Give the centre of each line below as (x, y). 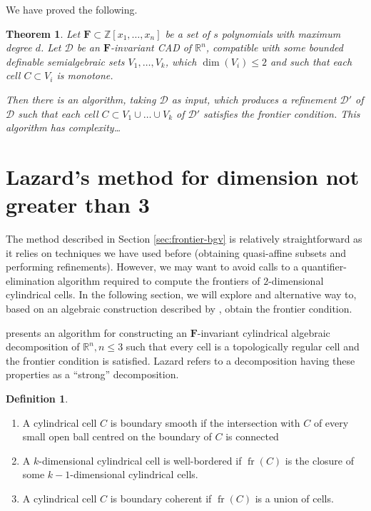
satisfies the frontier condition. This (282, 113)
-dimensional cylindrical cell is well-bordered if (140, 460)
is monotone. (85, 75)
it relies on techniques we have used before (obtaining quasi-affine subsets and (176, 252)
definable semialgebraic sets (65, 61)
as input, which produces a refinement (254, 99)
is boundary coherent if (161, 498)
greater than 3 (78, 204)
